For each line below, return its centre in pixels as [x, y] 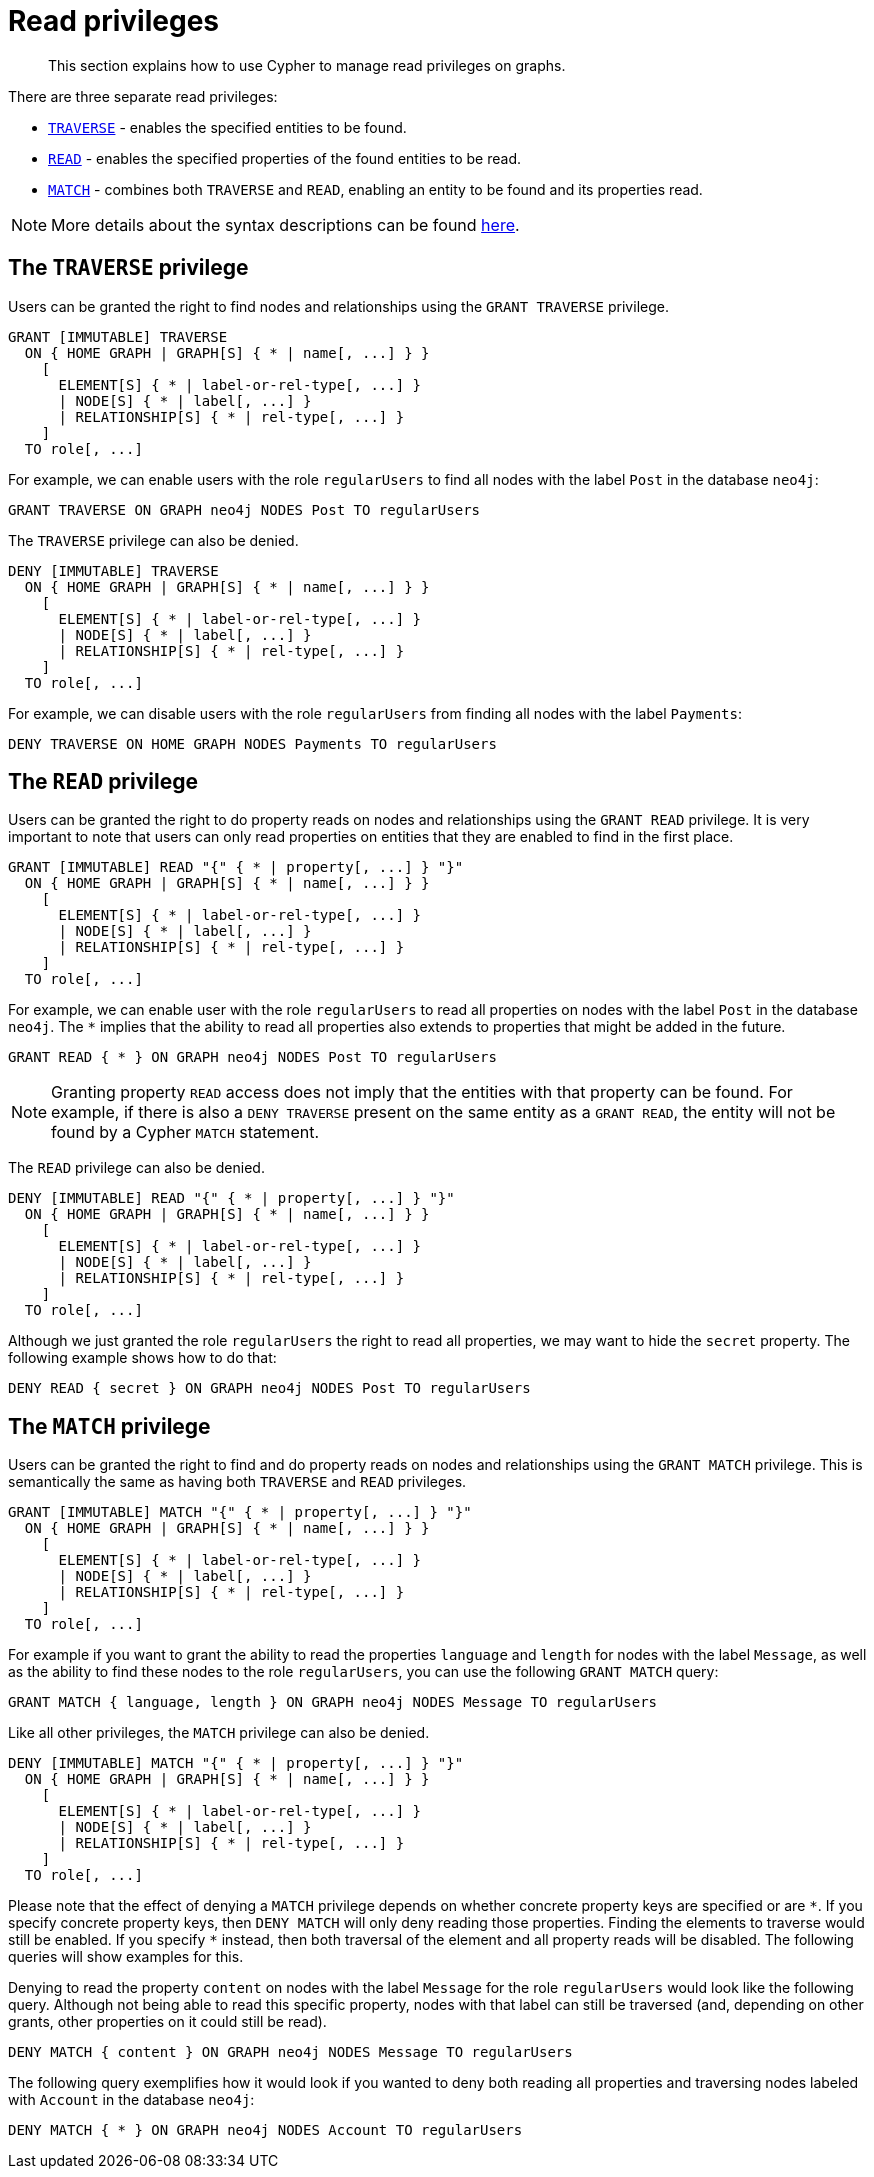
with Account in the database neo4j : [131, 2100]
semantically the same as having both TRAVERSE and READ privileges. [237, 1482]
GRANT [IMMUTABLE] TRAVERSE [118, 336]
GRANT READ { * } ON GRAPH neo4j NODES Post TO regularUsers [252, 1057]
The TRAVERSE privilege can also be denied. [153, 540]
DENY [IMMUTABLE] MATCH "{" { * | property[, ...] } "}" [236, 1763]
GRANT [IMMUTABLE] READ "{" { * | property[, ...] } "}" [236, 867]
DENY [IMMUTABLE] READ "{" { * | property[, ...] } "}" [231, 1198]
